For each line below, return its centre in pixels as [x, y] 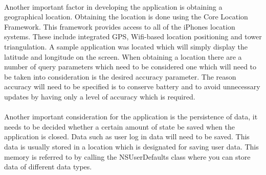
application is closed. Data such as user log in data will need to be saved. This [127, 136]
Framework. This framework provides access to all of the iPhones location [120, 26]
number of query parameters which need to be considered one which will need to [130, 67]
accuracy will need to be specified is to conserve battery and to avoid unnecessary [132, 86]
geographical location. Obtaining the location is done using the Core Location [126, 17]
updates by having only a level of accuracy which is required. [100, 96]
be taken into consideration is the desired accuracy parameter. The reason [120, 76]
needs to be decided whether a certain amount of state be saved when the [119, 126]
